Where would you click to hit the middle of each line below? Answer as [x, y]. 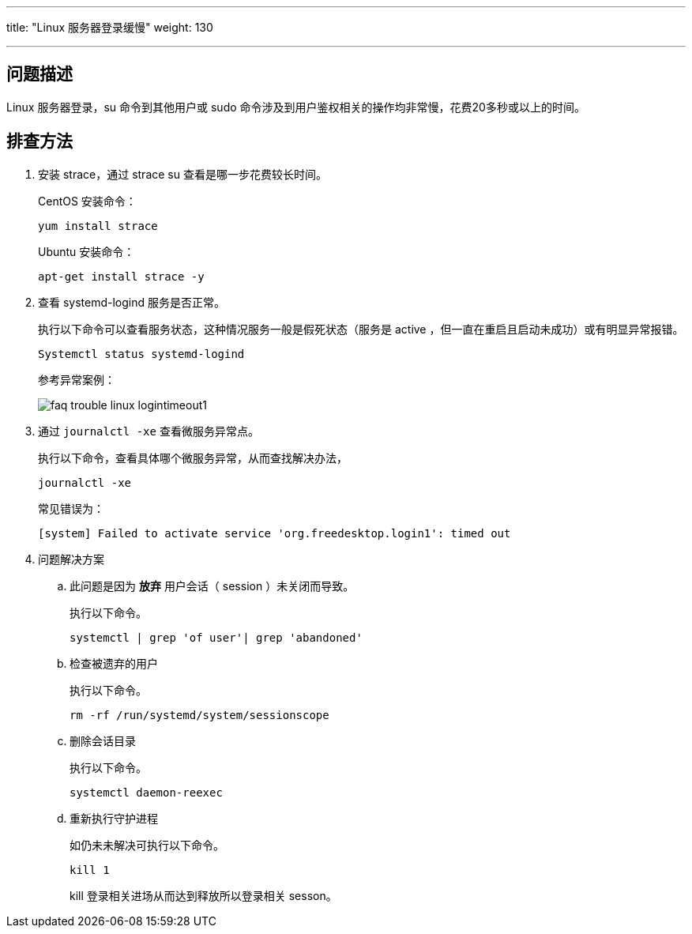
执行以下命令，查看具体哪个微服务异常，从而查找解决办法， [193, 458]
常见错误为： [71, 508]
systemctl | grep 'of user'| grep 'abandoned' [216, 637]
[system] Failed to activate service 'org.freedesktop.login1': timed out [275, 533]
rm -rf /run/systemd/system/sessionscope [199, 715]
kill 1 [90, 870]
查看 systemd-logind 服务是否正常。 [132, 302]
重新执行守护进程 [114, 818]
